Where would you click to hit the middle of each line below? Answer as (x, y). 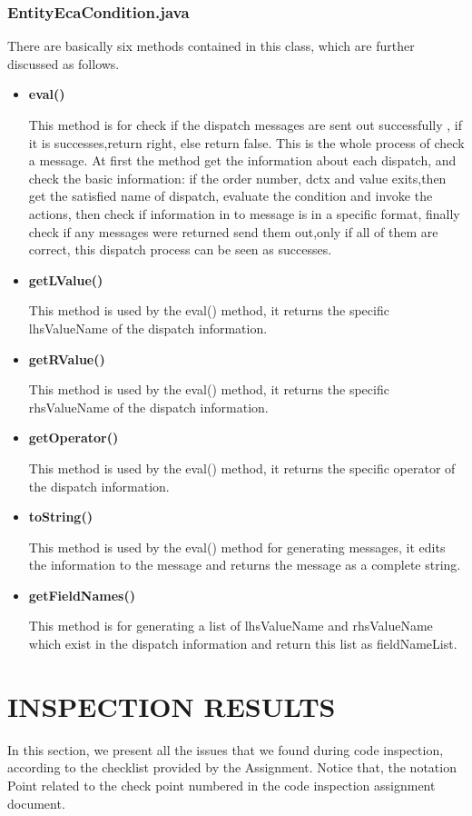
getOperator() (74, 438)
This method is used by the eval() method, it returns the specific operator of (242, 468)
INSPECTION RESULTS (172, 706)
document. (36, 803)
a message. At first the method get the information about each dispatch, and (242, 160)
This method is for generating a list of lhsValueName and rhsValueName (231, 626)
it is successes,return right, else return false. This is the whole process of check (246, 142)
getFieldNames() (82, 595)
